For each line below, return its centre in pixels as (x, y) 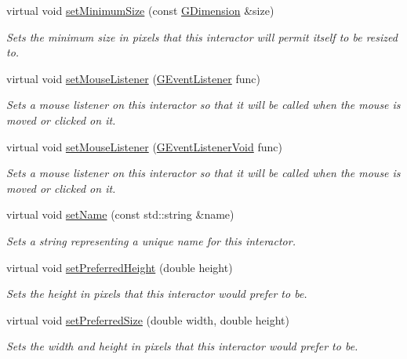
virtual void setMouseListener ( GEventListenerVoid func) (144, 146)
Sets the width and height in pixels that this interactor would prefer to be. (182, 346)
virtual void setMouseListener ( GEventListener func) (133, 78)
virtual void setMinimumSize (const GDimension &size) (140, 10)
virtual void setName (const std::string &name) (120, 214)
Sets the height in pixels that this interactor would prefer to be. (157, 294)
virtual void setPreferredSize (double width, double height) (148, 319)
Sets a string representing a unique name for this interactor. (151, 240)
